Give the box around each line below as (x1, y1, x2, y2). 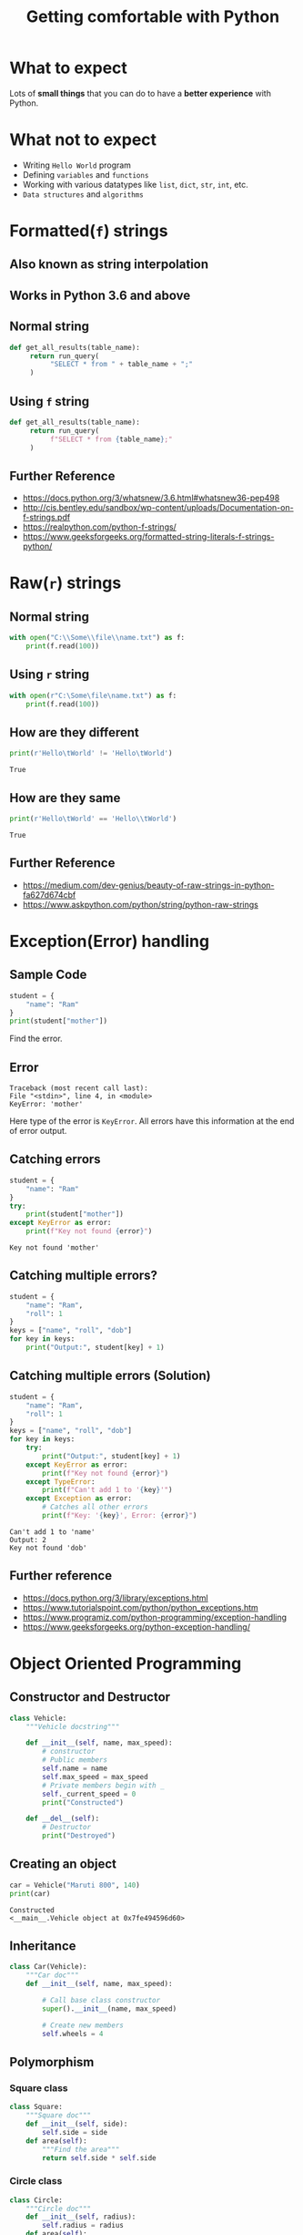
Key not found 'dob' (9, 1543, 88, 1552)
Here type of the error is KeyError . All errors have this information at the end (9, 1116, 295, 1127)
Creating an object (9, 1857, 116, 1872)
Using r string (9, 667, 89, 683)
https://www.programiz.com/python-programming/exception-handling (22, 1612, 288, 1622)
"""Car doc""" (25, 1971, 79, 1980)
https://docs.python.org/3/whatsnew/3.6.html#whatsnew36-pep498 (22, 492, 280, 503)
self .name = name (42, 1764, 107, 1774)
